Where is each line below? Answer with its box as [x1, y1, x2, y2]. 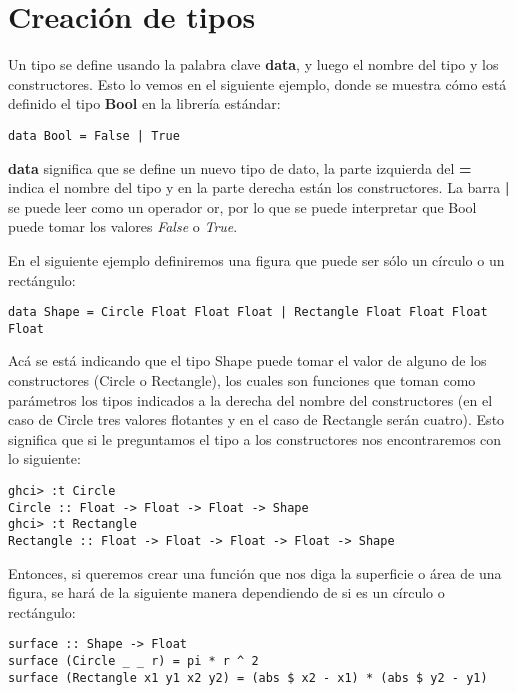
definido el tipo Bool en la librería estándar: [8, 93, 281, 114]
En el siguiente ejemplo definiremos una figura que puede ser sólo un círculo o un [8, 249, 505, 270]
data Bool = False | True [8, 128, 180, 143]
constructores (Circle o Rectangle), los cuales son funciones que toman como [8, 370, 476, 391]
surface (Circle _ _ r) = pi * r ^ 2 [8, 654, 259, 669]
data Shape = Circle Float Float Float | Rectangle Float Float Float [8, 305, 488, 320]
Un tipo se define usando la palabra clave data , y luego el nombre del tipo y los [8, 54, 499, 75]
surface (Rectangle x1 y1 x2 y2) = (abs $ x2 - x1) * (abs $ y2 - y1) [8, 670, 488, 685]
